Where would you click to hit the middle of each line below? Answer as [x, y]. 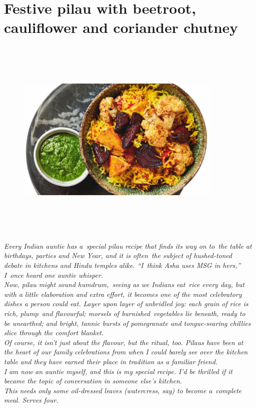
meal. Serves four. [31, 400]
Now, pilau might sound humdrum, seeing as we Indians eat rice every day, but [124, 284]
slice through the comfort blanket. [54, 333]
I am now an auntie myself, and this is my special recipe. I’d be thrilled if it [118, 371]
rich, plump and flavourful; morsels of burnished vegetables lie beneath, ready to [125, 313]
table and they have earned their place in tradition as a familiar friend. [111, 361]
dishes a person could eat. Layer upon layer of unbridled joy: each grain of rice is [126, 304]
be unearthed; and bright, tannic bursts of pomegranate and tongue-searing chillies [128, 323]
